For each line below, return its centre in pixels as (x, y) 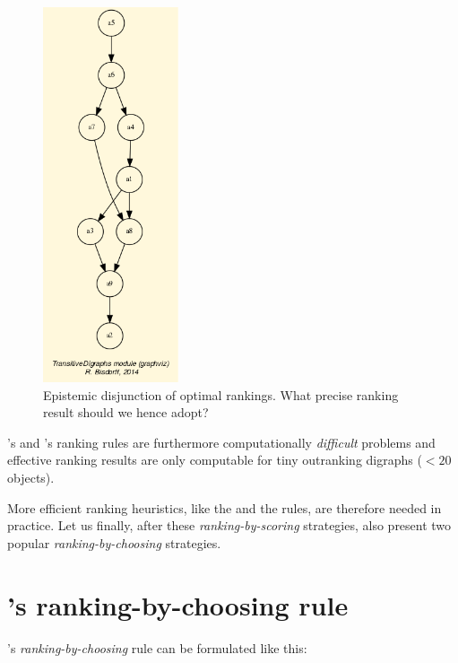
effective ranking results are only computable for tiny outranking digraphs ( (215, 460)
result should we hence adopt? (126, 412)
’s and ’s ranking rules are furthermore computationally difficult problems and (221, 442)
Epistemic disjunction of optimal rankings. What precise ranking (221, 394)
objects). (31, 478)
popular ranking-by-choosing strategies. (114, 542)
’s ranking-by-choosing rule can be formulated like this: (157, 647)
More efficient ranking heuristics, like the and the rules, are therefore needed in (225, 507)
